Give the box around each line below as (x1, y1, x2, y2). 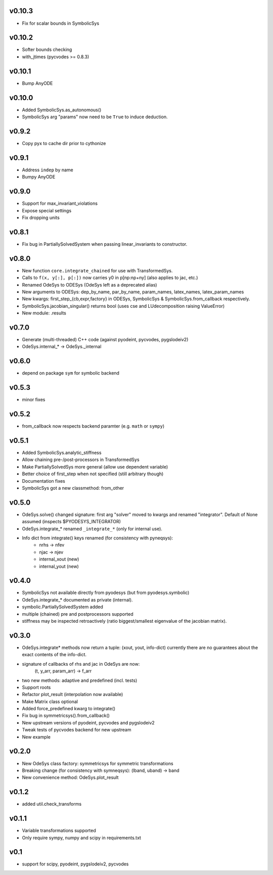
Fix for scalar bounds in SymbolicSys (22, 20, 100, 26)
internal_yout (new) (39, 563, 79, 569)
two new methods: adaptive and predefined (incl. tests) (22, 677, 138, 683)
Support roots (22, 684, 51, 690)
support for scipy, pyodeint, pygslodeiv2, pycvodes (22, 861, 129, 867)
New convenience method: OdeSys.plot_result (22, 774, 119, 780)
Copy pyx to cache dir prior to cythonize (22, 140, 106, 146)
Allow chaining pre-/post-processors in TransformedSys (22, 456, 140, 463)
